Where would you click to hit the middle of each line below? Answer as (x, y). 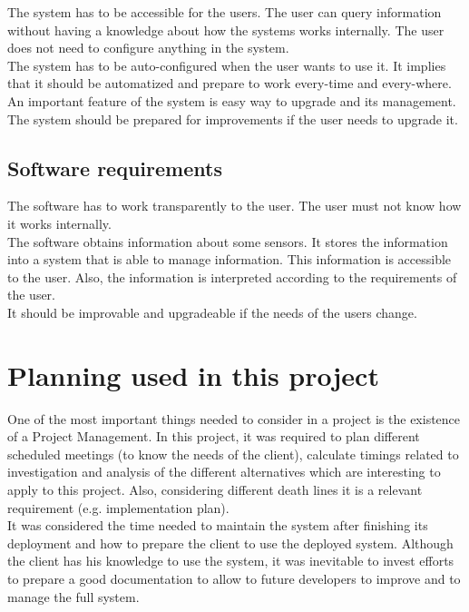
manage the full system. (73, 596)
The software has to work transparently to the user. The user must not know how (234, 206)
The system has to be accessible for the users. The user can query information (225, 12)
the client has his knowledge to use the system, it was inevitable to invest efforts (231, 561)
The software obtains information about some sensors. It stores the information (228, 241)
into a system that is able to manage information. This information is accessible (230, 259)
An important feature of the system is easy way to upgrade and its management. (232, 100)
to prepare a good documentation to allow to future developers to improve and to (234, 578)
